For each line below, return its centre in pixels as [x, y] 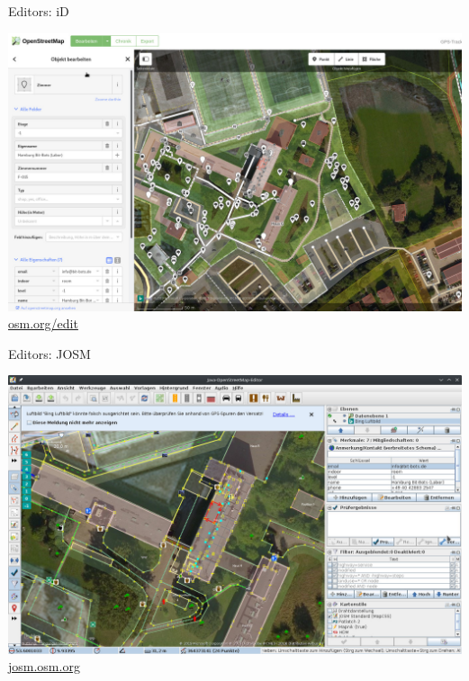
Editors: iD [39, 11]
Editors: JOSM [50, 353]
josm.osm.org [44, 666]
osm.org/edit [43, 323]
